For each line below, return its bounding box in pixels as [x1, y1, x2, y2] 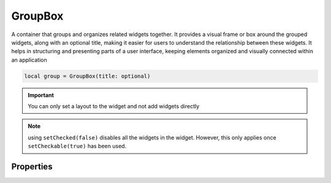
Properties [11, 162, 53, 172]
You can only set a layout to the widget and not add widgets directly [28, 103, 200, 110]
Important [28, 91, 55, 99]
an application [11, 56, 47, 64]
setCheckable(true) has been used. [28, 143, 127, 150]
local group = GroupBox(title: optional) [24, 72, 151, 80]
